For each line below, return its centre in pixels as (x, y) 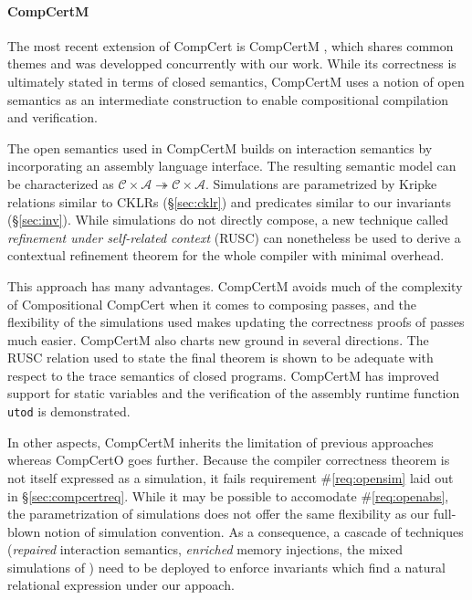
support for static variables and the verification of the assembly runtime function (234, 393)
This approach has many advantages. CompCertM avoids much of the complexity (235, 285)
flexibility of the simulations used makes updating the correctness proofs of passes (236, 322)
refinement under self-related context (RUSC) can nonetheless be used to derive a (234, 237)
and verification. (52, 117)
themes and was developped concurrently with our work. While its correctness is (232, 63)
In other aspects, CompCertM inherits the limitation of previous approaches (220, 442)
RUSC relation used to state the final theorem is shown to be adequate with (220, 358)
